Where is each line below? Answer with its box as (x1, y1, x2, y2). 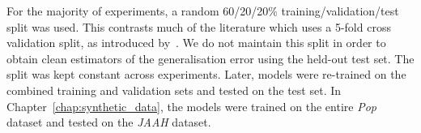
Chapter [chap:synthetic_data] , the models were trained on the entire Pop (6, 97, 376, 114)
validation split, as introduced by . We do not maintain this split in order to (6, 34, 386, 51)
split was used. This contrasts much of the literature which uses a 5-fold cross (6, 18, 391, 35)
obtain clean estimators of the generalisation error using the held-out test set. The (6, 49, 415, 66)
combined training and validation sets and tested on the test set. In (6, 81, 342, 98)
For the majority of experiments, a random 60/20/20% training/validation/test (6, 2, 399, 19)
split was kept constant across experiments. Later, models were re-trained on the (6, 66, 406, 83)
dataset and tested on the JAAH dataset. (6, 114, 211, 131)
